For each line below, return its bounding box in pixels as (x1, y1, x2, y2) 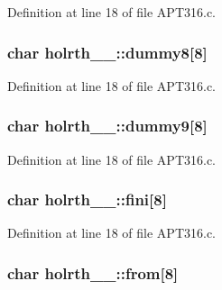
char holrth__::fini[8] (7, 188, 167, 211)
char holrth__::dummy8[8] (7, 41, 208, 63)
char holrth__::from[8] (7, 261, 179, 284)
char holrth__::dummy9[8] (7, 114, 208, 137)
